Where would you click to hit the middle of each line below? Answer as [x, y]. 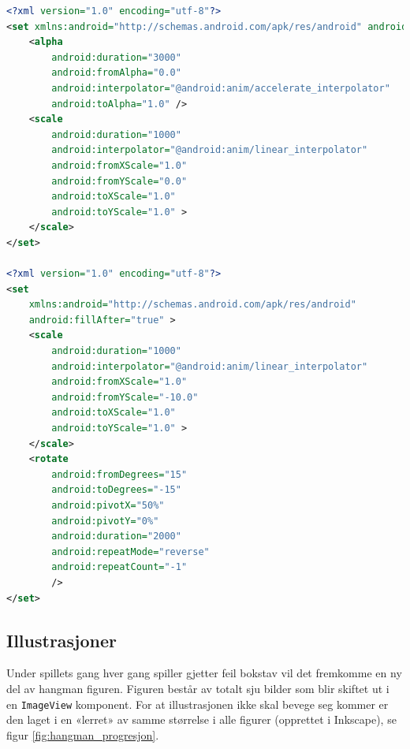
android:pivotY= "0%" [105, 521]
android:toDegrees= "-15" [116, 490]
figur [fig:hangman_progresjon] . [83, 734]
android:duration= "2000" [116, 537]
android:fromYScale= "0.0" [119, 181]
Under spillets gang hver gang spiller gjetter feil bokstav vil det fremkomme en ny [204, 673]
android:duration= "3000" [116, 57]
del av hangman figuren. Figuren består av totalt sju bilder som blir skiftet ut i [198, 688]
